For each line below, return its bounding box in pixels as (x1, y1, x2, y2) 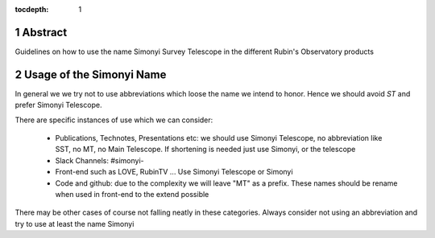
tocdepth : (14, 5, 49, 14)
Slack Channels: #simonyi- (55, 155, 144, 165)
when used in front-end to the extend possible (55, 189, 209, 199)
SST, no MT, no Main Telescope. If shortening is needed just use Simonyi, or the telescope (55, 145, 356, 154)
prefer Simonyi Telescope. (14, 101, 102, 110)
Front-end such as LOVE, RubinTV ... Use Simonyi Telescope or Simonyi (55, 167, 293, 177)
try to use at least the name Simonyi (14, 219, 135, 228)
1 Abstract (14, 25, 68, 39)
